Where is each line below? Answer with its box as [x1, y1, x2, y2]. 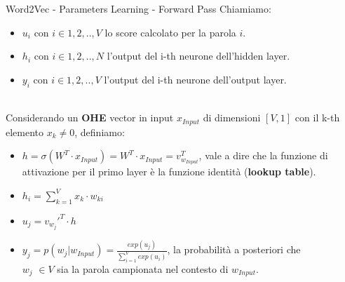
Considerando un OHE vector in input [6, 110, 174, 125]
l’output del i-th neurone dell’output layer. [104, 72, 287, 86]
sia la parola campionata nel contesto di [57, 261, 229, 276]
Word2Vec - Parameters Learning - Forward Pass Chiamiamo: [6, 1, 271, 15]
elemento [6, 124, 44, 139]
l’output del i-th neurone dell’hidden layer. [107, 48, 290, 63]
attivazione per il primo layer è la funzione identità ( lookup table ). [22, 164, 316, 179]
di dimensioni [203, 110, 261, 125]
